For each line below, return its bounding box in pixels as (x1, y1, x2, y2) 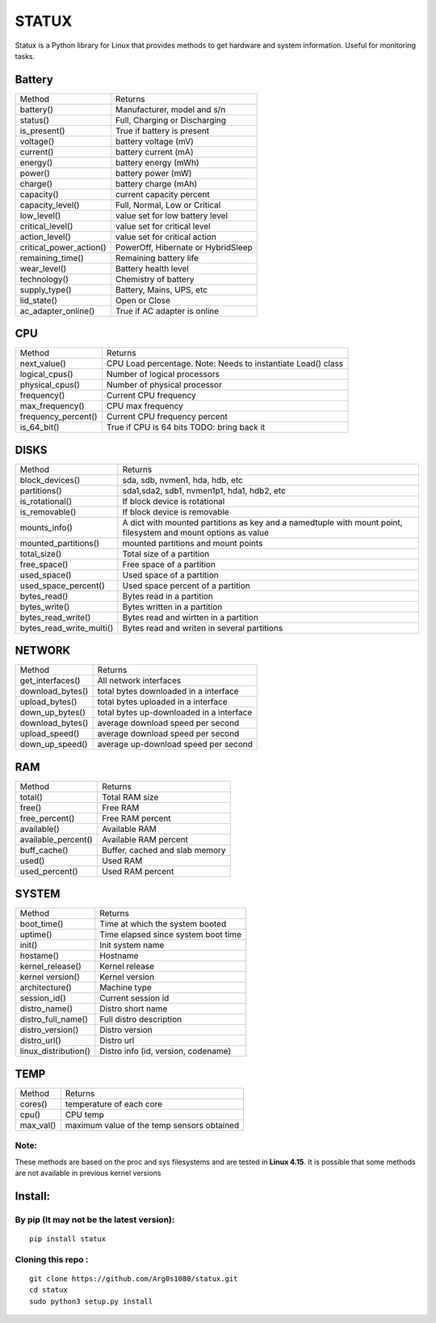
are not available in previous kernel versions (15, 1168, 161, 1178)
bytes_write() (19, 601, 70, 612)
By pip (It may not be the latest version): (15, 1214, 175, 1225)
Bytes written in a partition (122, 601, 223, 612)
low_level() (19, 210, 61, 221)
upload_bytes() (19, 696, 78, 708)
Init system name (99, 939, 165, 951)
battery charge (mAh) (115, 178, 198, 189)
